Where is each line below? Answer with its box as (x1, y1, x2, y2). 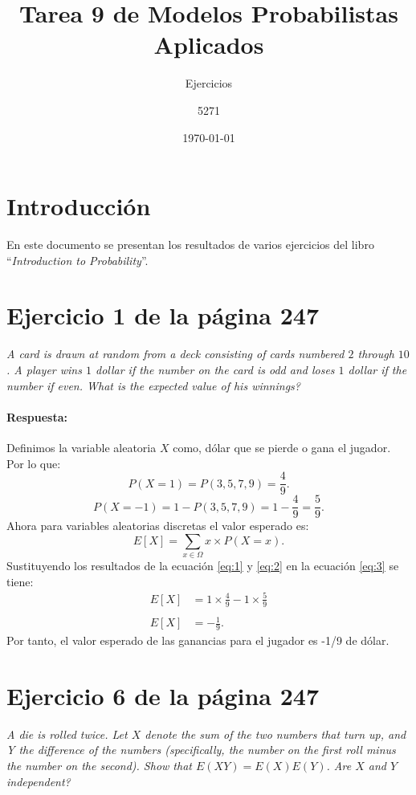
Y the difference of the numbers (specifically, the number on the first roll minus (6, 741, 396, 758)
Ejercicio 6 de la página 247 (6, 679, 319, 711)
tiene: (6, 573, 34, 589)
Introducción (6, 190, 151, 222)
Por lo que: (6, 455, 61, 471)
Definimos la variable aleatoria (6, 438, 157, 455)
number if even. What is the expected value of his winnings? (6, 377, 300, 393)
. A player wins (6, 361, 82, 377)
